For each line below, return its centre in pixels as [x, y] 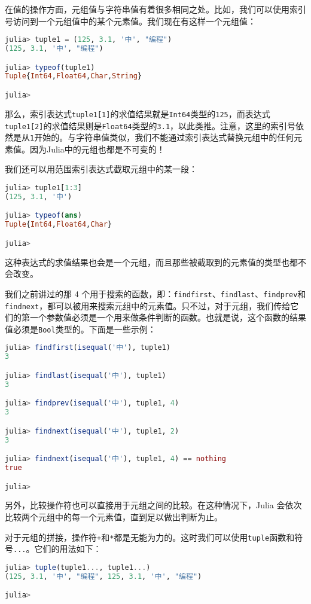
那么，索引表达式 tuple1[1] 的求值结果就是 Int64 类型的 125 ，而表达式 [138, 113]
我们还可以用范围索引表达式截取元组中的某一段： [101, 169]
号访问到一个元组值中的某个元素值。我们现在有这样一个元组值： [130, 21]
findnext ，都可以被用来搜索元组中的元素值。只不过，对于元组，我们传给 [148, 305]
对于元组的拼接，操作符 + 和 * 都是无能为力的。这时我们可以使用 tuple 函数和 [150, 537]
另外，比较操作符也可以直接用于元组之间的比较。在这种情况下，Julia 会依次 [153, 505]
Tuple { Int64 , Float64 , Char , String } [74, 76]
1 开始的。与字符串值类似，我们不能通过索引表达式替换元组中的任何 [162, 137]
